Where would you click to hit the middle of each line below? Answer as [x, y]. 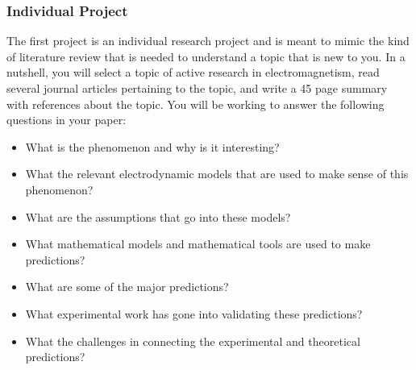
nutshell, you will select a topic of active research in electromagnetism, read [193, 72]
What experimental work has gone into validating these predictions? [194, 313]
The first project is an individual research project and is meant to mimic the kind [208, 41]
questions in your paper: [67, 120]
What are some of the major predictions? [127, 287]
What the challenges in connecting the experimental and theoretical [193, 341]
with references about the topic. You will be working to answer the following [196, 104]
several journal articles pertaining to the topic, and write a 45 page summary [197, 88]
